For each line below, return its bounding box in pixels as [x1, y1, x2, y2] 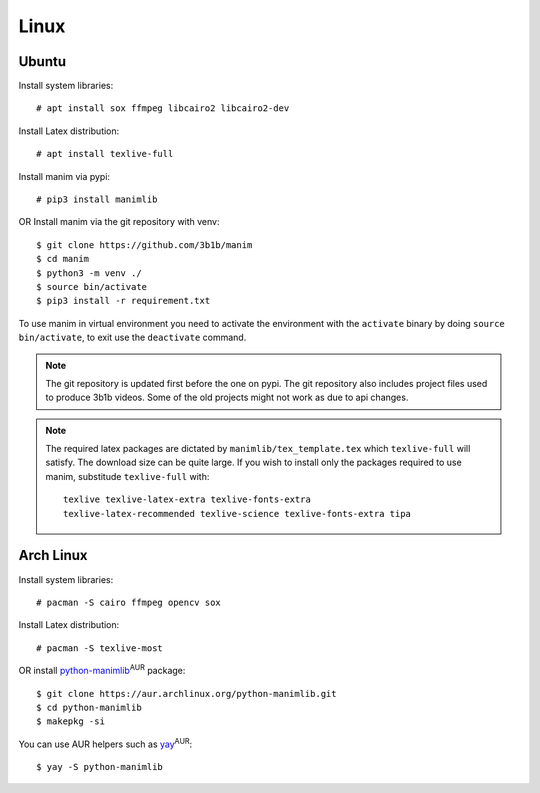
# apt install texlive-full [36, 148, 174, 160]
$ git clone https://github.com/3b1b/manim [36, 239, 253, 250]
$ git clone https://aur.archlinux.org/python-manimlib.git [36, 688, 337, 699]
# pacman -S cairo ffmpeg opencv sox [36, 596, 222, 608]
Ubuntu [18, 53, 67, 70]
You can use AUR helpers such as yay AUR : [18, 736, 193, 750]
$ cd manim [36, 253, 90, 265]
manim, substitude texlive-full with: [45, 470, 210, 482]
